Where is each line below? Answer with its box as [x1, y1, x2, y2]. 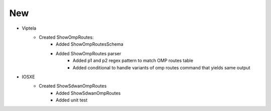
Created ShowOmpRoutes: [39, 34, 94, 40]
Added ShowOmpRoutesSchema [56, 41, 123, 47]
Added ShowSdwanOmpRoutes [56, 90, 121, 96]
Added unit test [56, 97, 88, 103]
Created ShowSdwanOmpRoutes [39, 83, 107, 89]
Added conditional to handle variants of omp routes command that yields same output [73, 64, 250, 70]
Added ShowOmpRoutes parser [56, 50, 121, 56]
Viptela [22, 25, 37, 31]
